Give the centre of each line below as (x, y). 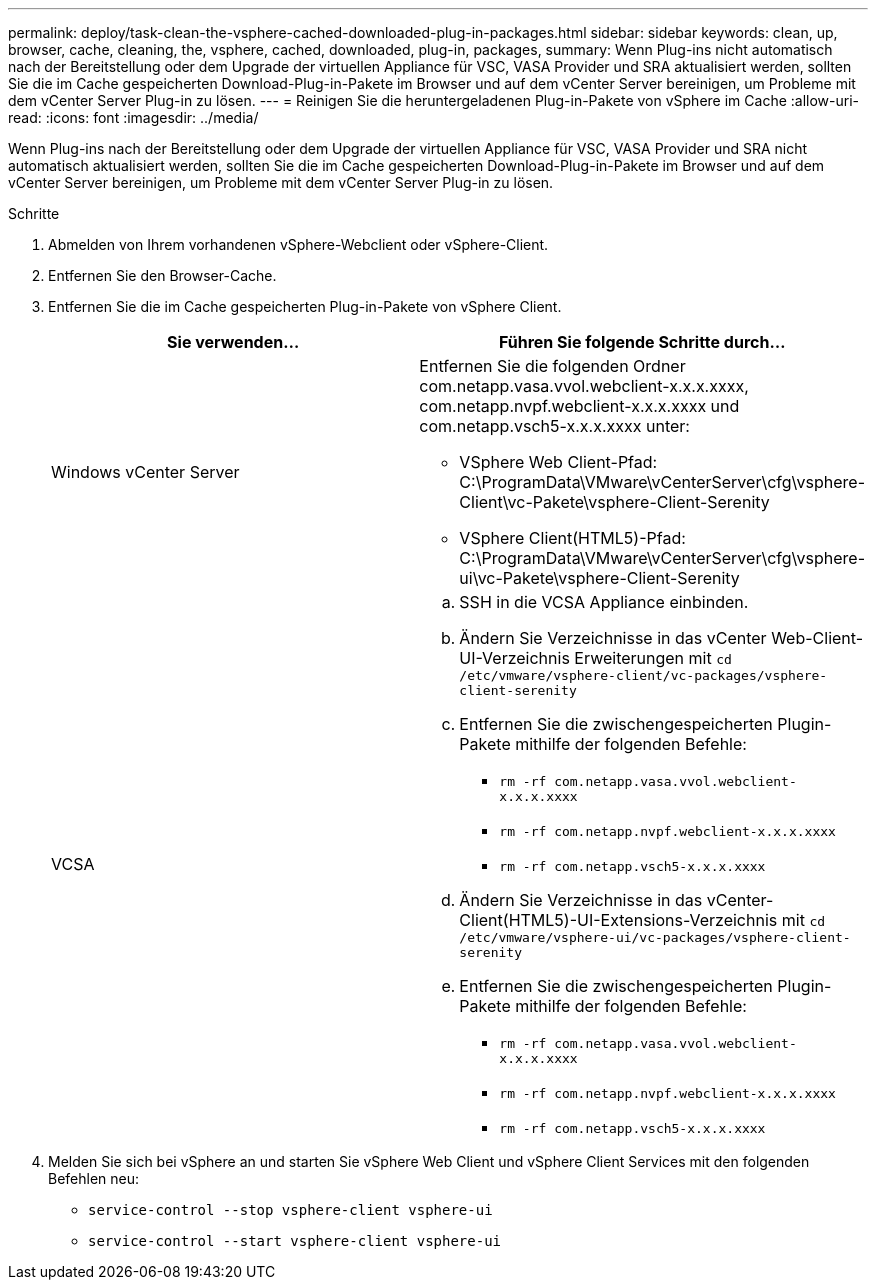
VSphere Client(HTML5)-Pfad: (572, 538)
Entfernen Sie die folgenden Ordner (552, 366)
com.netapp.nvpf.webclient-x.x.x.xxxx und (579, 406)
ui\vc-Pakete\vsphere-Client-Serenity (599, 578)
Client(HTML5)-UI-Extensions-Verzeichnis (618, 920)
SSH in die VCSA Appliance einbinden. (604, 602)
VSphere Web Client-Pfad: (558, 462)
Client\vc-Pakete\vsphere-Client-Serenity (614, 502)
